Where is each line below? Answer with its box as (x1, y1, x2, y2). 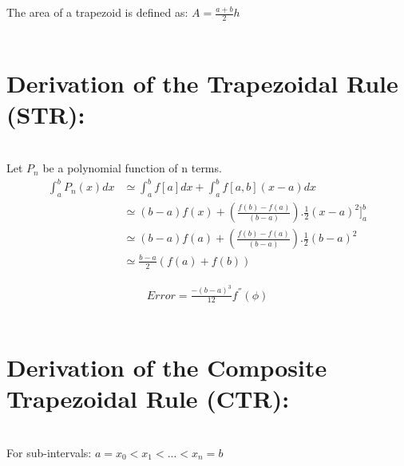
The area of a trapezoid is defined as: (6, 4, 188, 20)
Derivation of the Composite (6, 351, 327, 384)
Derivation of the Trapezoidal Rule (6, 66, 398, 99)
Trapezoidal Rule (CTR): (6, 382, 290, 415)
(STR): (6, 97, 85, 130)
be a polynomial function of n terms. (42, 160, 222, 176)
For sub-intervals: (6, 444, 92, 460)
